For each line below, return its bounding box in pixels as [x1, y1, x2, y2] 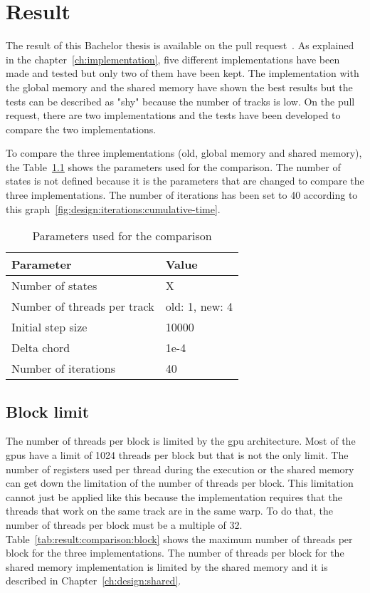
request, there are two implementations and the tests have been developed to [6, 108, 341, 123]
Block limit [6, 400, 90, 422]
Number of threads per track [11, 298, 154, 315]
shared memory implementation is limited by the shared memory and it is [6, 559, 328, 574]
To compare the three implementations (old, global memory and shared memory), [6, 145, 362, 160]
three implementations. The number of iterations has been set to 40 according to [6, 187, 358, 202]
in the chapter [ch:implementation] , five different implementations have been [6, 51, 340, 66]
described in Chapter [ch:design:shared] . [6, 573, 181, 588]
